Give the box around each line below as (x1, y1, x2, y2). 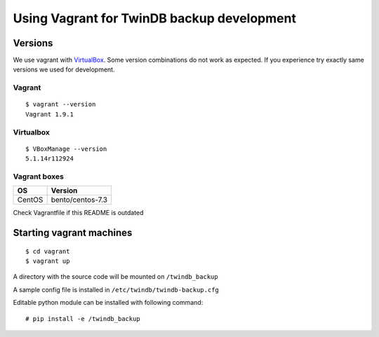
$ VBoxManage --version (25, 144, 107, 153)
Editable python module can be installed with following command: (13, 298, 204, 307)
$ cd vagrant (25, 247, 70, 255)
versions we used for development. (13, 65, 115, 74)
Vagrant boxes (13, 172, 65, 181)
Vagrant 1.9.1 (25, 110, 74, 118)
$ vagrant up (25, 257, 70, 266)
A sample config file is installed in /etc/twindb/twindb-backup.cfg (13, 285, 219, 294)
